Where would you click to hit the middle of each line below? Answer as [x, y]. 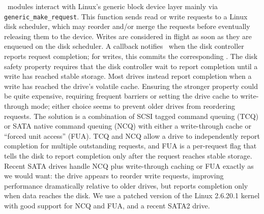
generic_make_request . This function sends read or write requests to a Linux [126, 16]
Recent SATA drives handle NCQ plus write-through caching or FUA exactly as [129, 165]
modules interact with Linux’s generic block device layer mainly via [113, 6]
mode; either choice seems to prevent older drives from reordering [133, 106]
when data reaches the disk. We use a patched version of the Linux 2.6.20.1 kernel [132, 195]
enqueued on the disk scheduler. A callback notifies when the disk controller [124, 46]
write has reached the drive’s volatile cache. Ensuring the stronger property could [131, 86]
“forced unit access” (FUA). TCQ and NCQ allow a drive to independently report [132, 135]
